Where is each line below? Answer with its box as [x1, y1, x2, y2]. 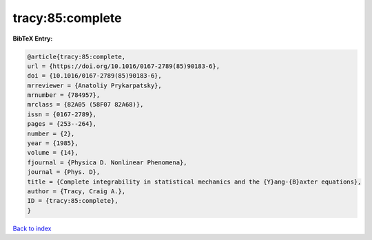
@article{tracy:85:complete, [27, 52, 126, 61]
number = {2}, [27, 129, 75, 138]
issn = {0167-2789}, [27, 110, 96, 118]
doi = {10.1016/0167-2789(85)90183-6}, [27, 72, 162, 80]
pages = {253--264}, [27, 120, 96, 128]
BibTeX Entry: [12, 34, 53, 43]
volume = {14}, [27, 149, 79, 157]
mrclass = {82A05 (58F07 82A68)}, [27, 100, 144, 109]
